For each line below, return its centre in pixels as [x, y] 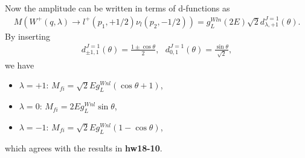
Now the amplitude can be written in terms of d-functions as [117, 8]
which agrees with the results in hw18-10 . [84, 147]
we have [20, 65]
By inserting [27, 36]
